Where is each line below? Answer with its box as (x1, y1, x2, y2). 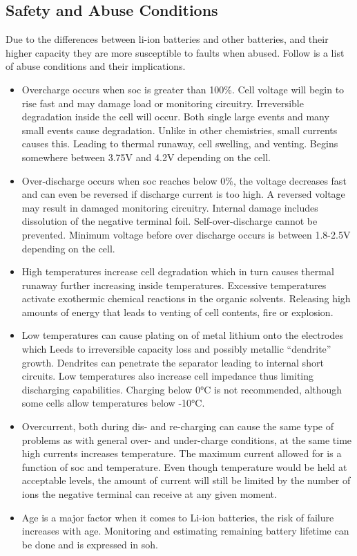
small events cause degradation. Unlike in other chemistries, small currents (21, 122, 338, 137)
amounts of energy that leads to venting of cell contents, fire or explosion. (21, 304, 334, 319)
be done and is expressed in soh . (21, 537, 158, 551)
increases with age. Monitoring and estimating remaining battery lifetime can (21, 523, 349, 538)
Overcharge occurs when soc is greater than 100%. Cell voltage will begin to (21, 82, 345, 96)
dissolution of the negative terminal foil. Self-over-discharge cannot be (21, 214, 318, 228)
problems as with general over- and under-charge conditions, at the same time (21, 432, 352, 447)
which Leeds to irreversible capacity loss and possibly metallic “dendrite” (21, 342, 331, 356)
